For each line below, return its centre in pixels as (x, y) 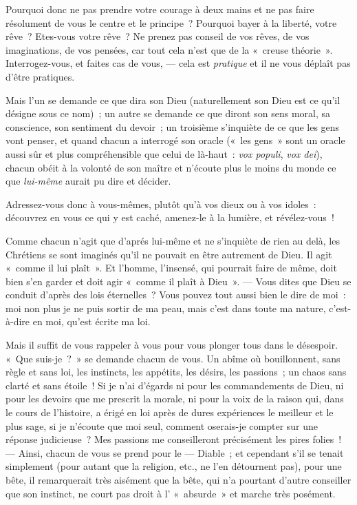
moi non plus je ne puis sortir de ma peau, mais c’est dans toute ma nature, (166, 308)
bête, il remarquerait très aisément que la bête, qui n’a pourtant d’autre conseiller (178, 480)
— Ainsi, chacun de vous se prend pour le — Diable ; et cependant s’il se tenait (175, 452)
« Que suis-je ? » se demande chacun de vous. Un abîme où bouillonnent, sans (173, 358)
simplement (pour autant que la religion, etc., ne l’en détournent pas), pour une (174, 466)
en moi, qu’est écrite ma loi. (91, 321)
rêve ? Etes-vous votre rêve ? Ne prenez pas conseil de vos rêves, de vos (158, 36)
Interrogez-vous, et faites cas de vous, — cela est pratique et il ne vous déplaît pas (178, 63)
